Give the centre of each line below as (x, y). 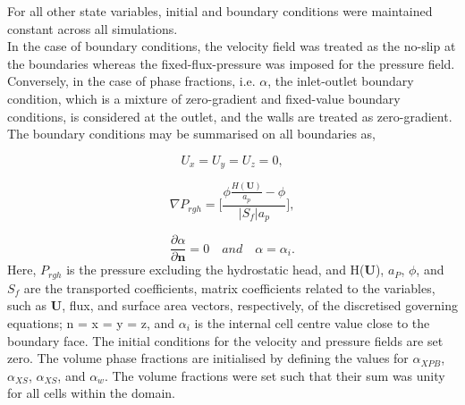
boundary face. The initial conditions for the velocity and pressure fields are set (225, 340)
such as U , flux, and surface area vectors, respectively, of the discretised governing (232, 305)
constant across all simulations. (93, 28)
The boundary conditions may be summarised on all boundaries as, (191, 134)
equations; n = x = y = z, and (91, 322)
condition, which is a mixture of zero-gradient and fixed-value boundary (204, 98)
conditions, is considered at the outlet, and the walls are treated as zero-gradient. (230, 116)
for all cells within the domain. (91, 393)
